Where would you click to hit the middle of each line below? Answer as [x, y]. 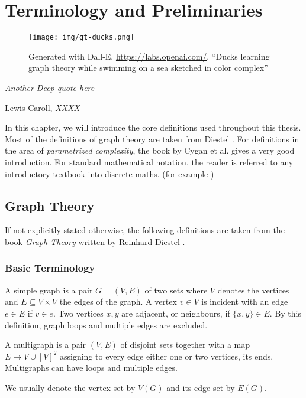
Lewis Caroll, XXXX [42, 107]
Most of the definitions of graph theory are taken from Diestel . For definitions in [152, 138]
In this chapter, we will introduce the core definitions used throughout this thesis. [153, 127]
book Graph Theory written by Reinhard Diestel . [95, 241]
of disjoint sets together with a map [185, 345]
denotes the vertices [253, 290]
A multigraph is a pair [46, 345]
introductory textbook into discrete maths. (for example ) [109, 173]
